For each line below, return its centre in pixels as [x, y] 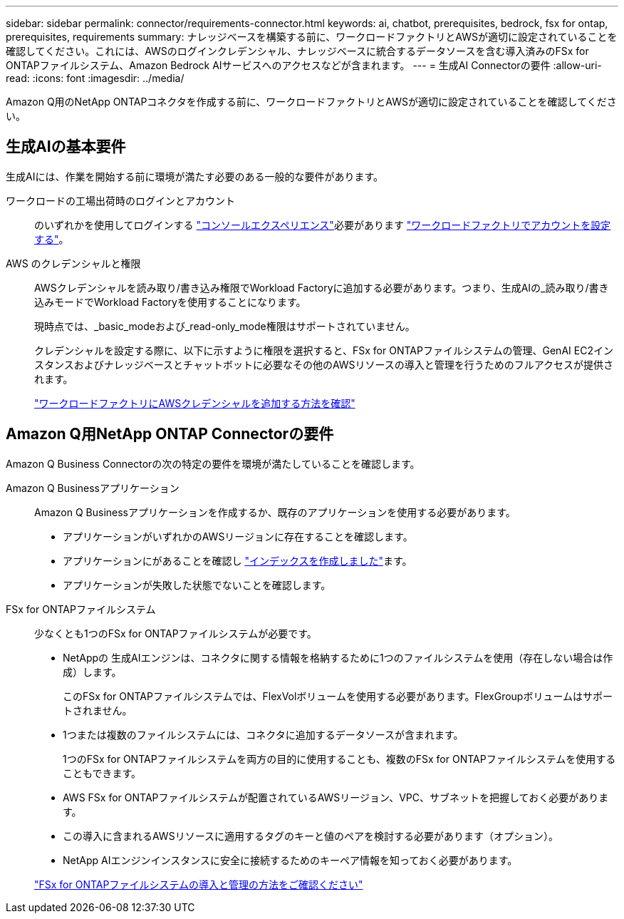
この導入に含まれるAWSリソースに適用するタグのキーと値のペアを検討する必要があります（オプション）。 [311, 836]
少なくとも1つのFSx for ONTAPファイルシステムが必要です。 [176, 633]
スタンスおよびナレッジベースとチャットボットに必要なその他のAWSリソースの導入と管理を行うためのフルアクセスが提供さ [324, 364]
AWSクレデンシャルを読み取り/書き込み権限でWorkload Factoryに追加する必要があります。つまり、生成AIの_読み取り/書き [322, 287]
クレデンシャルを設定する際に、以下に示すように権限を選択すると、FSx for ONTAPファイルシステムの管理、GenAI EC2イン [324, 350]
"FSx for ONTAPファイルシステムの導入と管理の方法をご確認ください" [199, 884]
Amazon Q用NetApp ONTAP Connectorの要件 [170, 434]
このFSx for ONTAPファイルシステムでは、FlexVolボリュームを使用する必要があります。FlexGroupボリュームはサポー [338, 696]
